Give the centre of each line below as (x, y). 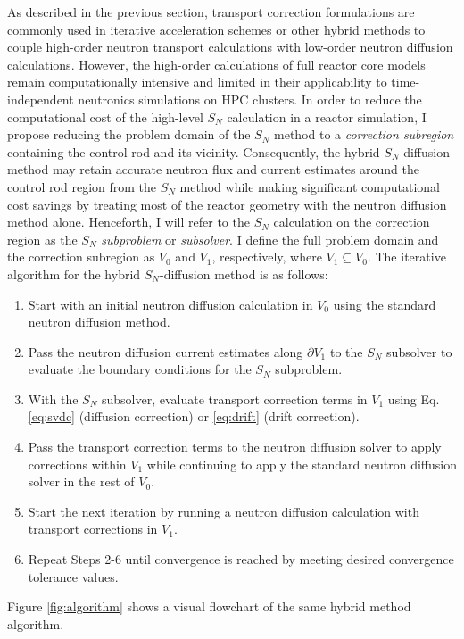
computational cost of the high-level (105, 116)
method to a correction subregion (364, 134)
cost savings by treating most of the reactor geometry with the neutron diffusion (227, 204)
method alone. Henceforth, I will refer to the (128, 222)
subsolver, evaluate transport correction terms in (235, 398)
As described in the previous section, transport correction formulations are (211, 12)
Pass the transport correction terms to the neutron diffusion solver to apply (235, 447)
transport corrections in (93, 529)
